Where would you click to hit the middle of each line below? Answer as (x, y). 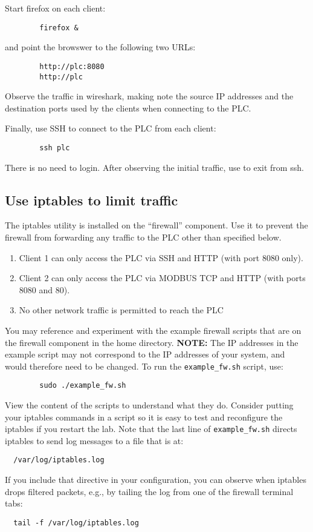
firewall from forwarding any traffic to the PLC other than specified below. (143, 237)
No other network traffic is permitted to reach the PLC (121, 310)
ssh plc (55, 148)
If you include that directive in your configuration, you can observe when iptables (156, 480)
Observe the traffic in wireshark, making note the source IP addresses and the (149, 96)
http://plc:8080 (72, 66)
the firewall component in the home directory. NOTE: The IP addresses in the (152, 342)
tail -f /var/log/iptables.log (76, 523)
